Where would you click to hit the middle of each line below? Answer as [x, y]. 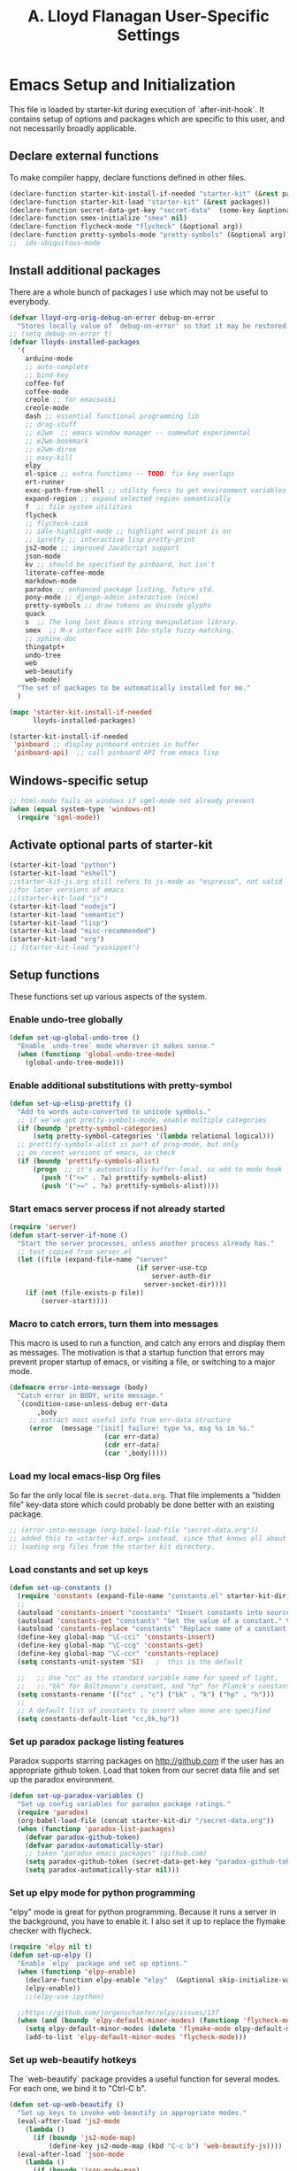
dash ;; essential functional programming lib [112, 417]
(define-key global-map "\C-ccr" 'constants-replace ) [118, 1654]
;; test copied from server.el [75, 1252]
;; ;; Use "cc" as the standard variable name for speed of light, [148, 1678]
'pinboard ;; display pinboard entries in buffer [106, 745]
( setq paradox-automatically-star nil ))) [102, 1870]
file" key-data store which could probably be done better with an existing [142, 1505]
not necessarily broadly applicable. [73, 128]
